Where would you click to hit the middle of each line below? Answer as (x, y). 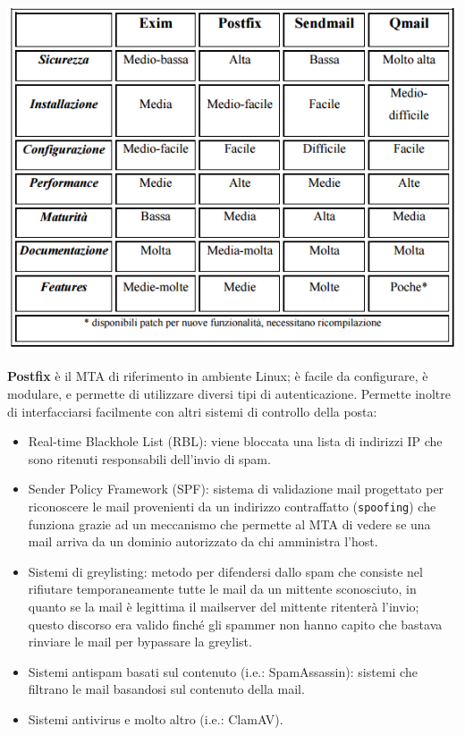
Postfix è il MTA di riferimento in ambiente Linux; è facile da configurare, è (218, 376)
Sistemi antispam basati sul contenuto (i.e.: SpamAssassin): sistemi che (223, 671)
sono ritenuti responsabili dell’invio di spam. (149, 458)
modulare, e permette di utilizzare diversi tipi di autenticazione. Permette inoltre (229, 394)
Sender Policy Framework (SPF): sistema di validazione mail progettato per (236, 489)
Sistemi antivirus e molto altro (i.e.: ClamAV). (156, 719)
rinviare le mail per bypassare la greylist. (140, 642)
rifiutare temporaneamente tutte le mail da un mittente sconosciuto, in (222, 589)
